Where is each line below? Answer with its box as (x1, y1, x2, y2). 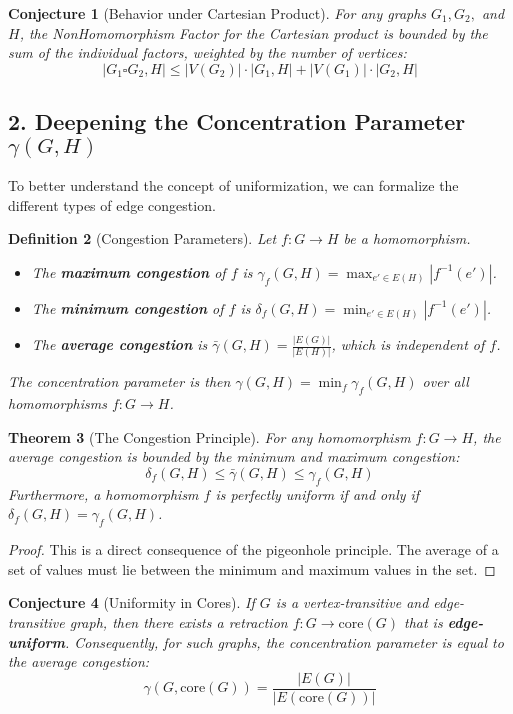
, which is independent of (331, 334, 485, 355)
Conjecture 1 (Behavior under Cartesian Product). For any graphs (8, 3, 427, 23)
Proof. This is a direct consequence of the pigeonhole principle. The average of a (8, 539, 499, 560)
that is (403, 611, 443, 632)
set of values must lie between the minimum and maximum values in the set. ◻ (8, 558, 496, 579)
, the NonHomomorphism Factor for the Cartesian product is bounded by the (19, 22, 488, 43)
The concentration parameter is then (8, 371, 231, 392)
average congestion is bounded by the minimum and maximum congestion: (8, 446, 460, 467)
